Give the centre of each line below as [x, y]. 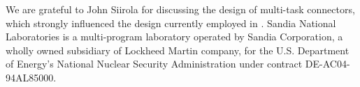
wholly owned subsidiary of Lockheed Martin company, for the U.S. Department [178, 50]
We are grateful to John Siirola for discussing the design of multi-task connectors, [180, 9]
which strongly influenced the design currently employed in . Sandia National [171, 23]
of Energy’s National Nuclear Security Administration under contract [154, 64]
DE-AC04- [327, 64]
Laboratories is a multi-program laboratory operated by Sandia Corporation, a [174, 37]
